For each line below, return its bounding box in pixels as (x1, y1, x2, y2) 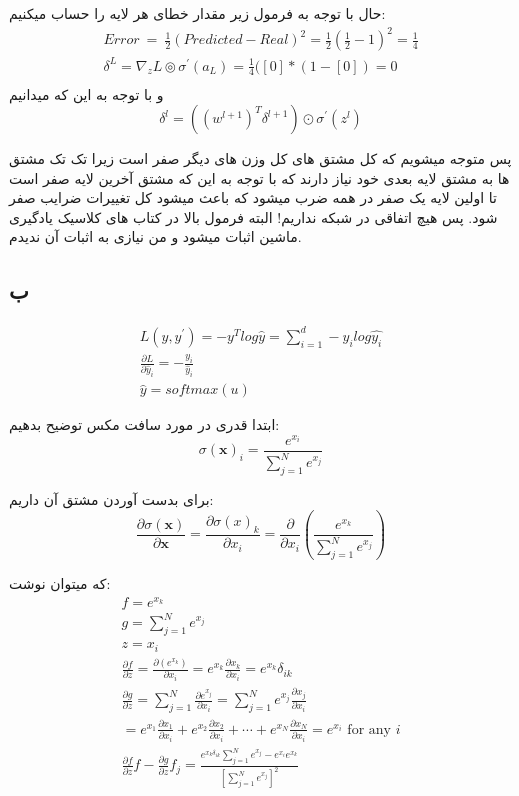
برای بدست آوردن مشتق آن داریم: (9, 489, 214, 510)
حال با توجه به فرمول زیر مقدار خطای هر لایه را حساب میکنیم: (9, 3, 386, 23)
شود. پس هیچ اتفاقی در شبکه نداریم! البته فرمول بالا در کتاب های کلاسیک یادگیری (9, 206, 498, 227)
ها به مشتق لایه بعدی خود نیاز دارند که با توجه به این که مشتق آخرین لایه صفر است (9, 167, 510, 188)
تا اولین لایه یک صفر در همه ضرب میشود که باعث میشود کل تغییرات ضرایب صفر (9, 187, 497, 208)
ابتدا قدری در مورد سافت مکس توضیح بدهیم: (9, 414, 280, 435)
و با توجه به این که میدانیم (9, 83, 164, 104)
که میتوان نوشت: (9, 573, 111, 594)
